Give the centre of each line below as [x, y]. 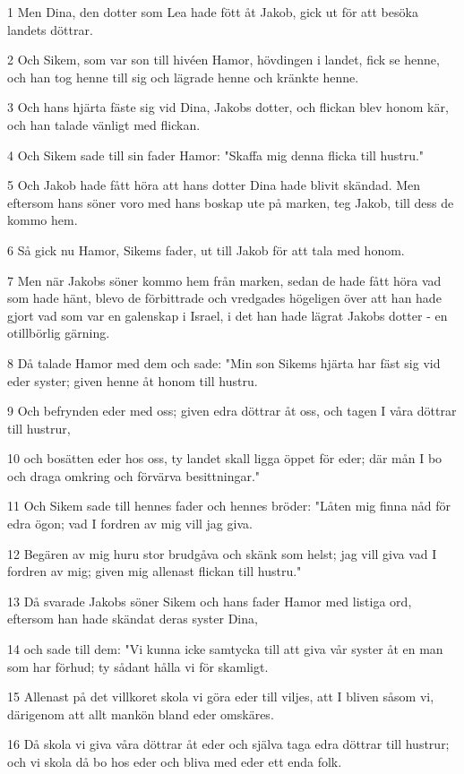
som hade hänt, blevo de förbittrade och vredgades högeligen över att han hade [224, 298]
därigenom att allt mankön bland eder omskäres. [141, 714]
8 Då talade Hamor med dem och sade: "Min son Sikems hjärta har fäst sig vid [224, 362]
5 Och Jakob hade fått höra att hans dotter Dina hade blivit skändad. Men [214, 185]
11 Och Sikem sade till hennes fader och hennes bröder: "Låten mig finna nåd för [229, 506]
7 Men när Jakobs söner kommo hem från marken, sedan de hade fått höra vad [224, 280]
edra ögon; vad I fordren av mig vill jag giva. [130, 524]
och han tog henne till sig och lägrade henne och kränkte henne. [183, 77]
